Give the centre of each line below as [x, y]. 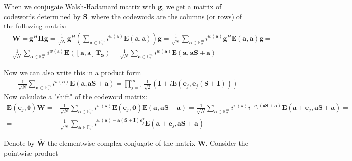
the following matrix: [36, 26]
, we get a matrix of [192, 6]
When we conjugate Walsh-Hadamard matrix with [80, 6]
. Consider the [227, 143]
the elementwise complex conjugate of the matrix [121, 143]
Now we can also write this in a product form [73, 72]
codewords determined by [42, 16]
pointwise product [31, 152]
